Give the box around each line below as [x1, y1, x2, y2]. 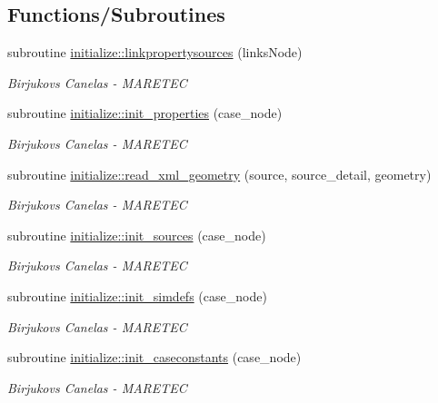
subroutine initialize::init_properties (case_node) [7, 103, 283, 123]
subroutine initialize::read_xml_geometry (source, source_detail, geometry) [7, 164, 432, 183]
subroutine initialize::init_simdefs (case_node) [7, 286, 267, 305]
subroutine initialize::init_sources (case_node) [7, 225, 266, 244]
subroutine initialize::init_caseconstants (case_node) [7, 348, 302, 367]
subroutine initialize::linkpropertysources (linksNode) [7, 43, 303, 62]
